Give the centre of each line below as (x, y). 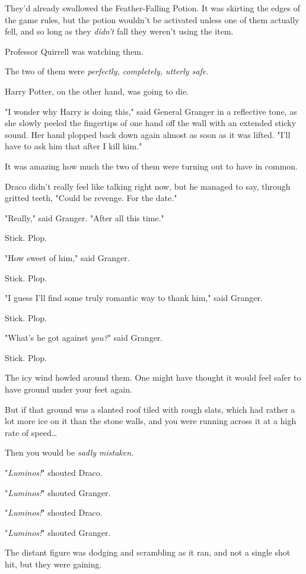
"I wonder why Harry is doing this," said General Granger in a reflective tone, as (151, 111)
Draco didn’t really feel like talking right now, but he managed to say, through (148, 186)
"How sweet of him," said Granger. (67, 257)
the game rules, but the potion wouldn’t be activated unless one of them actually (152, 19)
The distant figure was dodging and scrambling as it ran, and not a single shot (148, 552)
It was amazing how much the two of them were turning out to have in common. (151, 166)
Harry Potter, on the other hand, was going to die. (97, 91)
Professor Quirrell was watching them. (74, 51)
